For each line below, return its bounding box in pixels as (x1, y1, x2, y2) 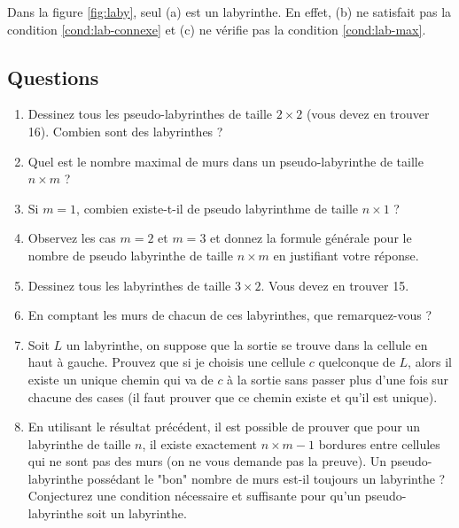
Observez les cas (27, 229, 116, 247)
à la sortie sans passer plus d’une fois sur (227, 369, 449, 388)
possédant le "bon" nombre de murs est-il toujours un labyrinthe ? (87, 469, 446, 487)
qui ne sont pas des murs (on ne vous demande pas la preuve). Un (27, 452, 386, 470)
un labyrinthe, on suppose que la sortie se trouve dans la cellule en (66, 335, 428, 353)
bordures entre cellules (318, 434, 440, 453)
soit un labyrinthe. (87, 504, 187, 523)
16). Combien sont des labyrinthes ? (27, 121, 223, 140)
